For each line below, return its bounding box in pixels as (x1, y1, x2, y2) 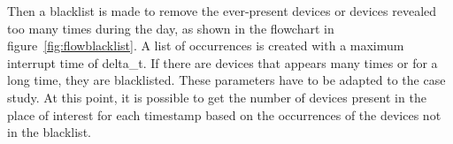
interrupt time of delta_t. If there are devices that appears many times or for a (7, 53, 438, 72)
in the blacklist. (7, 123, 91, 141)
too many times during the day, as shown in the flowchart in (7, 19, 334, 37)
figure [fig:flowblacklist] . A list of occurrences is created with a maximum (7, 36, 404, 55)
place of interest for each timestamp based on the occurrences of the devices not (7, 105, 441, 124)
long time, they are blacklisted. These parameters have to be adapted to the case (7, 71, 446, 89)
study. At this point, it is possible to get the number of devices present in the (7, 87, 426, 106)
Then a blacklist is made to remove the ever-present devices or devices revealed (7, 2, 437, 19)
